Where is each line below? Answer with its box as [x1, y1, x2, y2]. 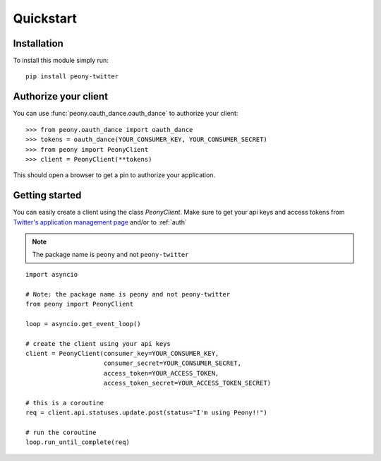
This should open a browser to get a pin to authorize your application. [13, 171, 215, 179]
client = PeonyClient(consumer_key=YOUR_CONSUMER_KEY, [25, 349, 219, 357]
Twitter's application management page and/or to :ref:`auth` [13, 217, 187, 226]
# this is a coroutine [25, 399, 104, 407]
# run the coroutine [25, 429, 97, 437]
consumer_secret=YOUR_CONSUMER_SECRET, [103, 359, 241, 367]
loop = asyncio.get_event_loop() [25, 320, 141, 328]
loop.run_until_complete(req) [25, 438, 131, 446]
